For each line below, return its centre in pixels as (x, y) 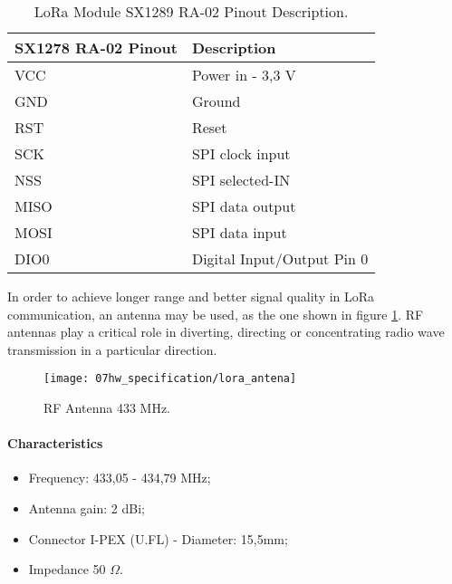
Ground (216, 101)
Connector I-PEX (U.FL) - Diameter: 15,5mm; (158, 538)
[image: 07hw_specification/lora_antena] (170, 379)
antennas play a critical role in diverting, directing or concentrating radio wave (226, 332)
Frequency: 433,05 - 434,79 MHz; (120, 478)
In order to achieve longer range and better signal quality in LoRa (191, 296)
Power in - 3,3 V (244, 75)
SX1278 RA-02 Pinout (96, 48)
